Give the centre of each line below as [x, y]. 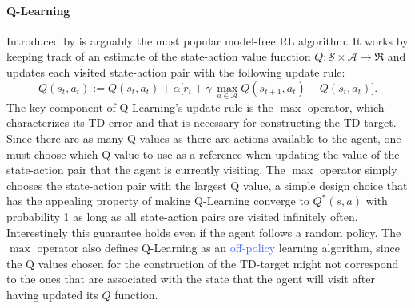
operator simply [358, 170]
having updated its [52, 294]
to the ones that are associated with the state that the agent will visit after [191, 279]
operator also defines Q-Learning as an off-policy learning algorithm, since [218, 248]
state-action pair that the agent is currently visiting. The [146, 170]
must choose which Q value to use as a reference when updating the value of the [203, 154]
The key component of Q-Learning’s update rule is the [140, 107]
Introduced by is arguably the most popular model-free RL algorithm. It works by [207, 40]
